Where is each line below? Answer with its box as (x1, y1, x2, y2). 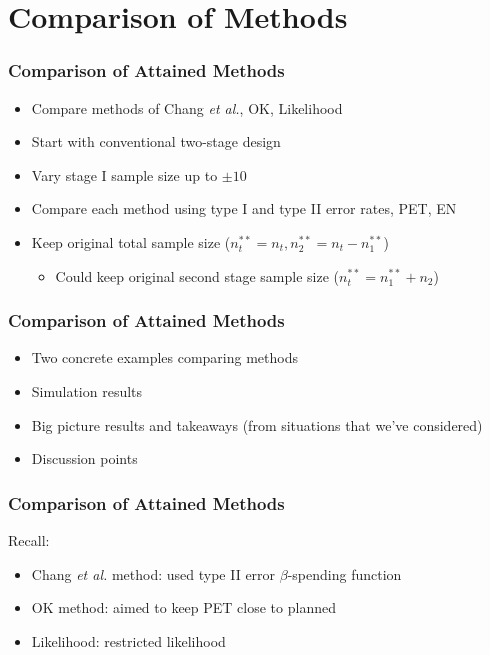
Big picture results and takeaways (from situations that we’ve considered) (31, 414, 483, 435)
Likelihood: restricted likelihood (31, 630, 226, 651)
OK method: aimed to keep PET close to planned (31, 597, 336, 618)
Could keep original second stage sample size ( (55, 265, 340, 286)
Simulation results (31, 380, 143, 401)
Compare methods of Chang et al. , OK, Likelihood (31, 97, 343, 118)
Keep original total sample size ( (31, 231, 231, 252)
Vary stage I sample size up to (31, 164, 218, 185)
